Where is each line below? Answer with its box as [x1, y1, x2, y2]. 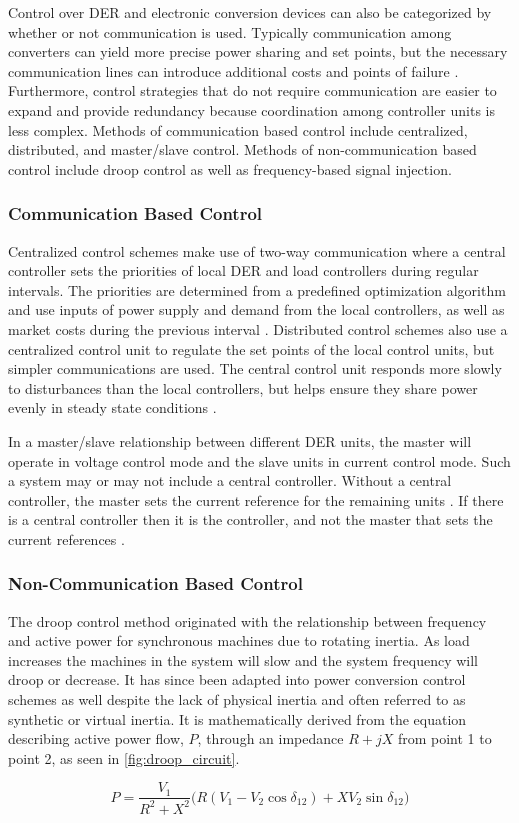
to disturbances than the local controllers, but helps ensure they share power [8, 377, 478, 398]
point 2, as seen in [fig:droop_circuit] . [8, 747, 240, 768]
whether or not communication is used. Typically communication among [8, 21, 452, 42]
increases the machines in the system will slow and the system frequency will [8, 649, 479, 670]
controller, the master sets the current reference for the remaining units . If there [8, 489, 504, 510]
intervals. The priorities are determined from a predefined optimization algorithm [8, 279, 506, 300]
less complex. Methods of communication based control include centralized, [8, 119, 468, 140]
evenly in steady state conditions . [8, 397, 217, 418]
